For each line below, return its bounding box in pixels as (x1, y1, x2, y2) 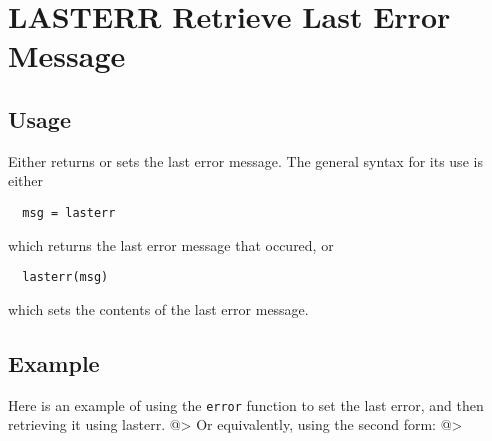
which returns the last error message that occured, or (8, 234, 334, 255)
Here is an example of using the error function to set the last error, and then (8, 394, 484, 415)
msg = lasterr (22, 205, 116, 220)
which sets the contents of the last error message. (8, 298, 309, 319)
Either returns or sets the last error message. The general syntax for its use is (8, 150, 483, 171)
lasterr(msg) (22, 270, 109, 285)
